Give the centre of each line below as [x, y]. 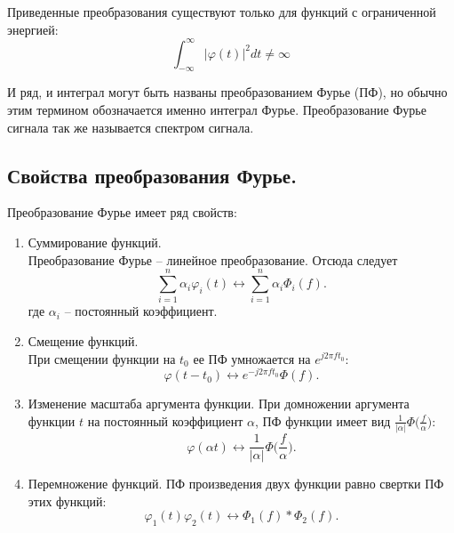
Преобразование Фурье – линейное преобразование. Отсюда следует [213, 259]
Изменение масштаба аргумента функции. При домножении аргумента [219, 404]
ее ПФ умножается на [252, 358]
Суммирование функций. [95, 242]
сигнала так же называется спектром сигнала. [131, 127]
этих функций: [67, 501]
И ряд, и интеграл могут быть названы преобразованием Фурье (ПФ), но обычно [227, 92]
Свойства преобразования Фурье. [152, 175]
